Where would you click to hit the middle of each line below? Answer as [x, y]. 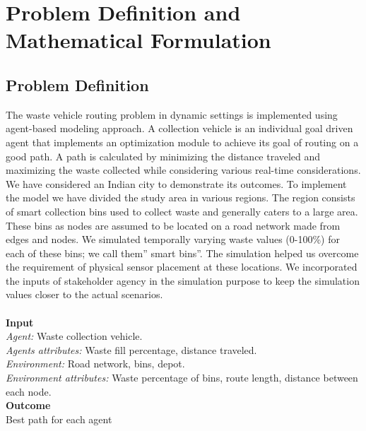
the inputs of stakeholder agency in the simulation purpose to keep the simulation [183, 280]
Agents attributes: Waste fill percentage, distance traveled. [131, 349]
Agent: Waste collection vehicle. [74, 336]
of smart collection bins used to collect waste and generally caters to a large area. [182, 211]
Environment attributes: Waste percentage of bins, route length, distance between [182, 378]
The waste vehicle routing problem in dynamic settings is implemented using [172, 114]
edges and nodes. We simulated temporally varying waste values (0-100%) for [173, 239]
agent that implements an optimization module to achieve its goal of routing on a [182, 142]
